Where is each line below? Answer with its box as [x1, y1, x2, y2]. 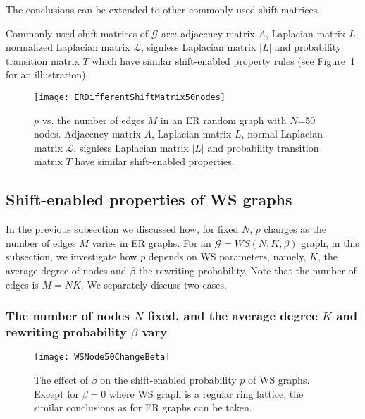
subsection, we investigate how [6, 249, 137, 264]
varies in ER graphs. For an [92, 235, 211, 250]
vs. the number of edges [42, 112, 144, 127]
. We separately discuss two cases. [80, 277, 227, 291]
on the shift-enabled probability [100, 372, 237, 387]
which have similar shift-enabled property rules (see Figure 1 [92, 53, 355, 68]
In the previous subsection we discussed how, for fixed [6, 221, 239, 236]
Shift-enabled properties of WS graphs [6, 188, 292, 210]
